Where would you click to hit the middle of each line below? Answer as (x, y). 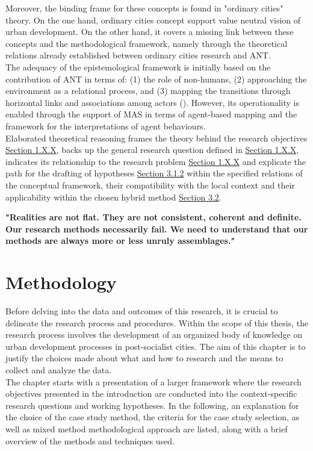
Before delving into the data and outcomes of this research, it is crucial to (142, 311)
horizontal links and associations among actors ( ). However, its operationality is (152, 102)
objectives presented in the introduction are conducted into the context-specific (151, 393)
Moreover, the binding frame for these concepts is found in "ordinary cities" (144, 8)
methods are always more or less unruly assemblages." (120, 241)
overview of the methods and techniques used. (90, 440)
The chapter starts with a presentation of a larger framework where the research (153, 381)
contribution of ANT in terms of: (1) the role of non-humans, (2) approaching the (156, 79)
